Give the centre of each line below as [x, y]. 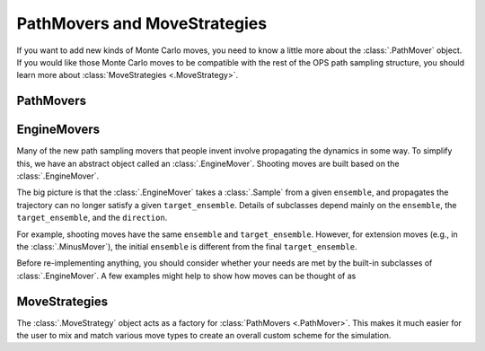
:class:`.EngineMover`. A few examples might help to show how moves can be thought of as [186, 276]
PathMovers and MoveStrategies [142, 23]
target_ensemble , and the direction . [92, 218]
